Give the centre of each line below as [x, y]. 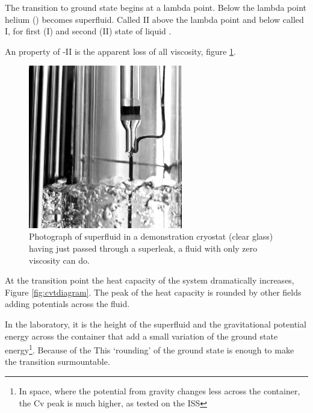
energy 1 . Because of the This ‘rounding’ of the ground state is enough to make [150, 349]
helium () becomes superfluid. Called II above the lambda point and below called [154, 19]
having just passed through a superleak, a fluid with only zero [143, 248]
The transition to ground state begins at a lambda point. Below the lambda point [156, 7]
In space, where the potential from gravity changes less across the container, [160, 390]
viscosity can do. [59, 260]
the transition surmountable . [57, 362]
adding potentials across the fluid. [67, 304]
